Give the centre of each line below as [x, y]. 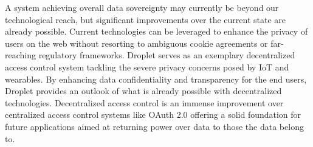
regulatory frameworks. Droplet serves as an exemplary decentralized [167, 55]
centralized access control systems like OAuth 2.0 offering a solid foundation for [153, 115]
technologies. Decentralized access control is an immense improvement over [144, 102]
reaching [20, 55]
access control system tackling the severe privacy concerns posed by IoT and [147, 67]
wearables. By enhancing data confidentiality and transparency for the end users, [156, 79]
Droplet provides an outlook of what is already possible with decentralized [143, 91]
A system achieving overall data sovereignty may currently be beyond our [142, 7]
